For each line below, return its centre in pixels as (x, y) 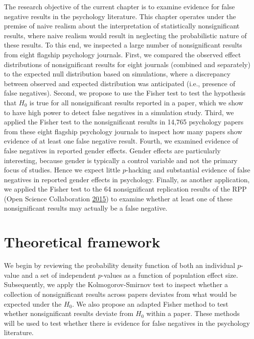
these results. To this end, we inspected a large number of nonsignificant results (123, 45)
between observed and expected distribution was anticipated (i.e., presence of (120, 83)
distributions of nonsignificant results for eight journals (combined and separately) (127, 64)
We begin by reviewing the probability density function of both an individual (120, 265)
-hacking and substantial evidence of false (188, 170)
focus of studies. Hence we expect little (62, 170)
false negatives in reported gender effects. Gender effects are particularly (112, 150)
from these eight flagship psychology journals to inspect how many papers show (123, 131)
